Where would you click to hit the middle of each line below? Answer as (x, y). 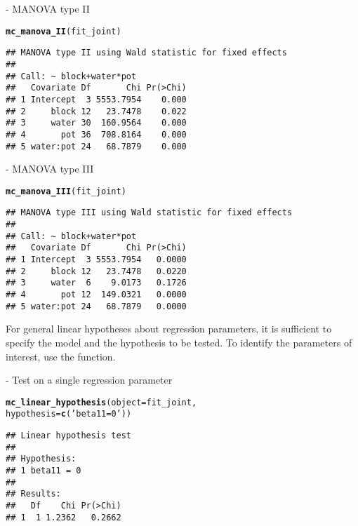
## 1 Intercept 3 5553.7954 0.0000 (96, 260)
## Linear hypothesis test (68, 436)
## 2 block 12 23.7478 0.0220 (96, 271)
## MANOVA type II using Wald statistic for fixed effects (146, 53)
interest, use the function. (61, 356)
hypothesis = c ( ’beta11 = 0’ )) (69, 414)
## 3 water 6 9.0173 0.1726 (96, 283)
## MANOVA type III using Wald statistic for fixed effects (149, 213)
